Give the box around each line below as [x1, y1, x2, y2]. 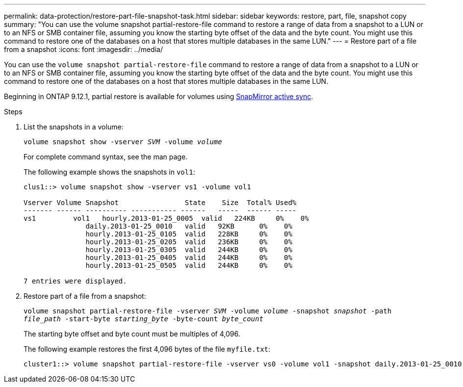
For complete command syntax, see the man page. [24, 153, 188, 161]
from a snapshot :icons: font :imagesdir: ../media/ [4, 45, 163, 53]
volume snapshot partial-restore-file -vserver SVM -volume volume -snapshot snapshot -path [24, 307, 392, 315]
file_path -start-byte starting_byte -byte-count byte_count [24, 315, 263, 323]
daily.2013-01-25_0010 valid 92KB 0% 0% [85, 222, 292, 230]
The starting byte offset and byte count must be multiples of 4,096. [24, 330, 240, 338]
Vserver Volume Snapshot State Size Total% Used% [24, 199, 297, 206]
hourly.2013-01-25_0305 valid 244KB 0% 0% [85, 246, 292, 254]
